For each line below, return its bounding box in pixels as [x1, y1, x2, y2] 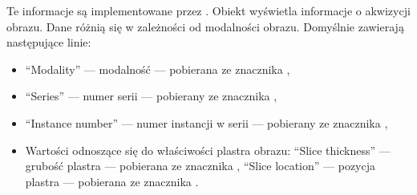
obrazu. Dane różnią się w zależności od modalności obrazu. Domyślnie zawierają [6, 18, 404, 35]
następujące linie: [6, 34, 91, 51]
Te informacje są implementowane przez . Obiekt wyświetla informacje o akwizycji [6, 2, 411, 18]
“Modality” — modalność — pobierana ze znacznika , [25, 60, 290, 77]
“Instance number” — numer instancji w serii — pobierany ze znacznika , [25, 114, 388, 131]
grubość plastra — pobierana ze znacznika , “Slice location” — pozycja [25, 157, 376, 174]
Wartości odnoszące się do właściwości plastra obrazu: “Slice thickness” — [25, 141, 391, 158]
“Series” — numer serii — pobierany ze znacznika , [25, 87, 277, 104]
